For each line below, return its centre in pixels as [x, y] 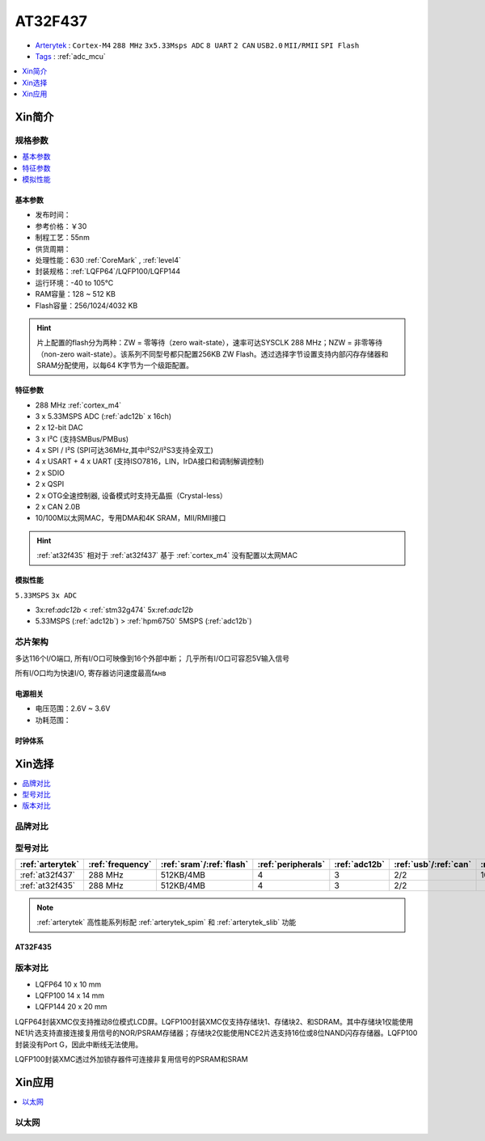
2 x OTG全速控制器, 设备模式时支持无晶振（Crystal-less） [131, 495]
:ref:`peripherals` [291, 864]
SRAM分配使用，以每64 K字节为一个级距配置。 [115, 366]
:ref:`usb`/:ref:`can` [432, 864]
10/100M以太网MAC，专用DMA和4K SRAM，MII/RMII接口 [131, 518]
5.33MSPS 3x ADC [46, 595]
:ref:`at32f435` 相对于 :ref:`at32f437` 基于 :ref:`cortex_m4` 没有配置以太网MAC [167, 556]
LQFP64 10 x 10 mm [68, 984]
